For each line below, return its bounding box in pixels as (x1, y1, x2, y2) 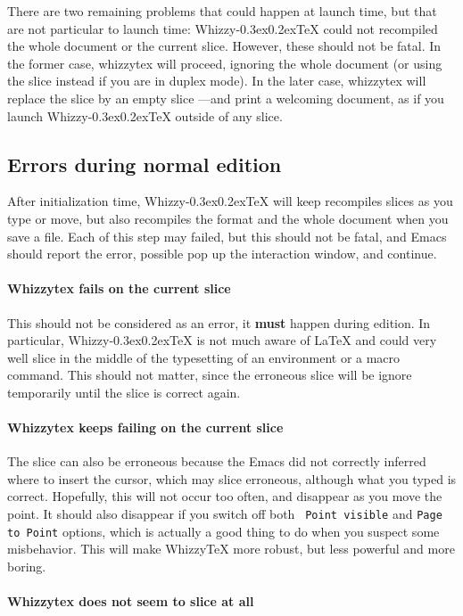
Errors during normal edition (7, 150, 282, 177)
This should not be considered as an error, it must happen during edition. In (7, 313, 431, 332)
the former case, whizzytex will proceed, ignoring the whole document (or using (7, 53, 442, 72)
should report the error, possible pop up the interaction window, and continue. (7, 244, 437, 263)
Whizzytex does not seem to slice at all (7, 592, 254, 611)
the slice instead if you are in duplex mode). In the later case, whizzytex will (7, 71, 426, 90)
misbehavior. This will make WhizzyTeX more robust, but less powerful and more (7, 539, 455, 558)
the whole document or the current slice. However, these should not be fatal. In (7, 37, 442, 55)
